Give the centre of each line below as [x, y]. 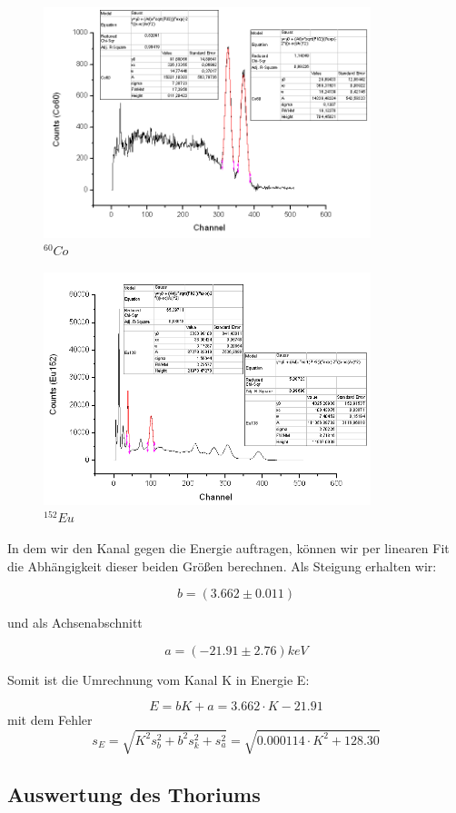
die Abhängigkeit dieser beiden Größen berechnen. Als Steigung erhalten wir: [222, 565]
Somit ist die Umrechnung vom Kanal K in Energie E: [159, 679]
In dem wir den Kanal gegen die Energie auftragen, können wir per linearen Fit [228, 548]
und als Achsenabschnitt [75, 623]
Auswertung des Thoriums [134, 793]
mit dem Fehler [50, 720]
